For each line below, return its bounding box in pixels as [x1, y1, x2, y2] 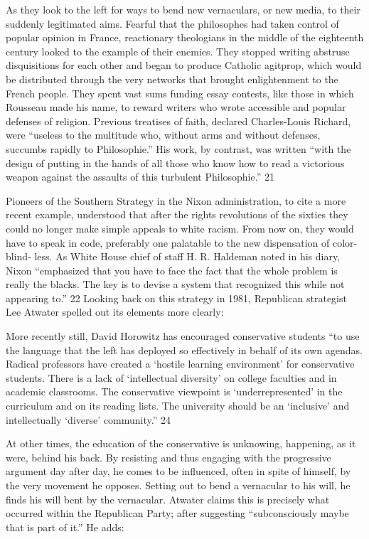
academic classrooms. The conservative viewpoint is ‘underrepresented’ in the [6, 384, 343, 399]
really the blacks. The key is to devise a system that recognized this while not [6, 277, 345, 292]
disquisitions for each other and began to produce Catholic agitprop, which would [6, 58, 362, 73]
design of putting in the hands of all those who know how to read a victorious [6, 155, 345, 170]
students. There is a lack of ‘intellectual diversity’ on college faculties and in [6, 370, 337, 385]
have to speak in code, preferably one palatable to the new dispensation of [6, 235, 330, 250]
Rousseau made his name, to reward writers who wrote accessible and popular [6, 100, 346, 114]
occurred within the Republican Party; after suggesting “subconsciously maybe [6, 506, 349, 521]
